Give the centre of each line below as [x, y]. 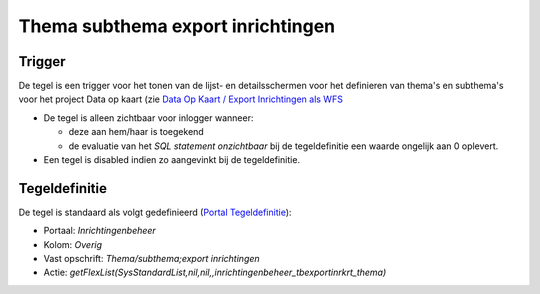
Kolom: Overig [73, 244]
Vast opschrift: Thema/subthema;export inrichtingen [151, 259]
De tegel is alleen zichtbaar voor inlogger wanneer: [148, 117]
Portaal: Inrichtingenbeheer [100, 231]
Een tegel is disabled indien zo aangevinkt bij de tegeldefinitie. [171, 160]
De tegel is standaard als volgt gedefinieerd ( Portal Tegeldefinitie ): [155, 212]
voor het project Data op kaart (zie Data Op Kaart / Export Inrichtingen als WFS [181, 99]
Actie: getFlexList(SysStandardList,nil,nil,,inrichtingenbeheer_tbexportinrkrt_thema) [215, 272]
